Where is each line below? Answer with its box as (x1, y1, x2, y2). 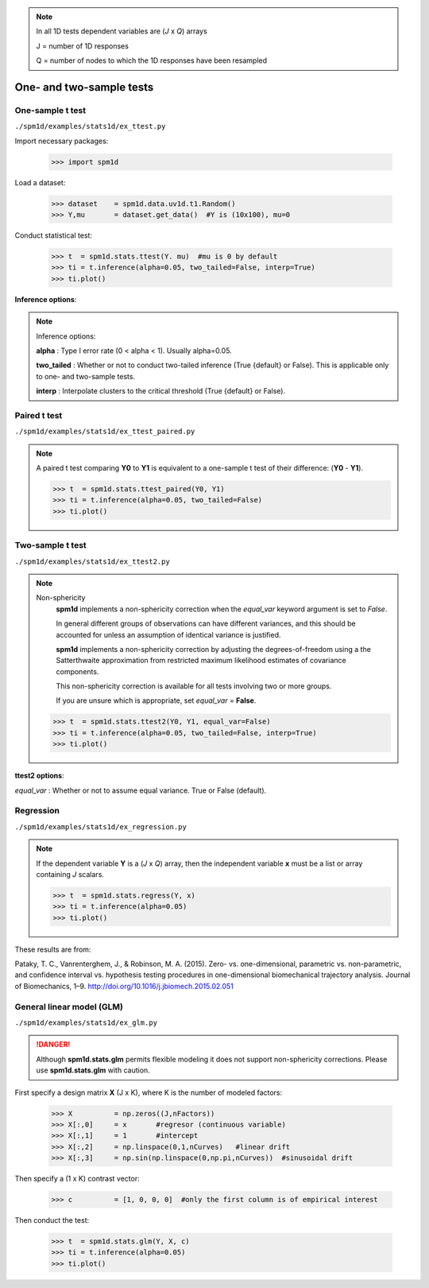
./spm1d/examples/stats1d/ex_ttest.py (14, 122, 166, 131)
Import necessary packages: (14, 136, 109, 145)
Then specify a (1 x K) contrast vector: (14, 1174, 140, 1184)
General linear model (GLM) (14, 1001, 123, 1012)
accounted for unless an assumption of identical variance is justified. (56, 630, 281, 639)
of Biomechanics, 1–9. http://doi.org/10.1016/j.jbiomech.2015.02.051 (14, 981, 234, 991)
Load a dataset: (14, 177, 66, 187)
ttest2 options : (14, 771, 64, 781)
